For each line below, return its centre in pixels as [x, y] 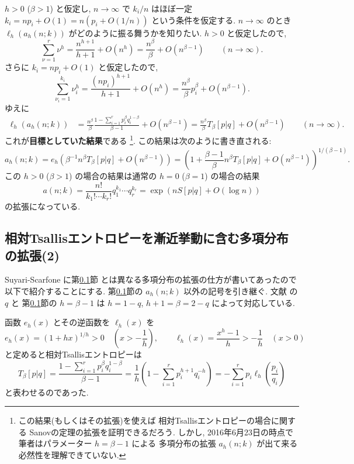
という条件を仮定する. [194, 20]
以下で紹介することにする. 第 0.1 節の [74, 291]
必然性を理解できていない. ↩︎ [72, 454]
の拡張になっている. [43, 206]
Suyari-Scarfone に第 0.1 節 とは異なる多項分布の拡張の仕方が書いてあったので [151, 279]
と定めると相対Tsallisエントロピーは [73, 354]
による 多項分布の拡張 [174, 443]
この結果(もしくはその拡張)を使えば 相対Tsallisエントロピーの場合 [145, 420]
